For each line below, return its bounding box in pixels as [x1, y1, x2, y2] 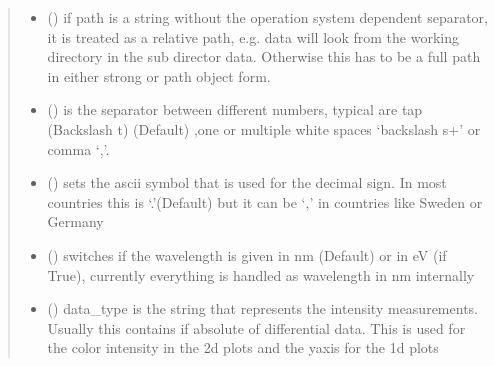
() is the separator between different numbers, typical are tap [47, 99, 423, 120]
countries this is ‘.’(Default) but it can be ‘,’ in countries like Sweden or [47, 191, 483, 212]
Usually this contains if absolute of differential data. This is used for [47, 317, 466, 338]
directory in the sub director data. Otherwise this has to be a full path [47, 46, 481, 67]
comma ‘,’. [47, 138, 110, 159]
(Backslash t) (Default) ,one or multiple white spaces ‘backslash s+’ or [47, 118, 481, 139]
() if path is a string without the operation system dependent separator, [47, 7, 488, 27]
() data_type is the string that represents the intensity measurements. [47, 298, 478, 319]
